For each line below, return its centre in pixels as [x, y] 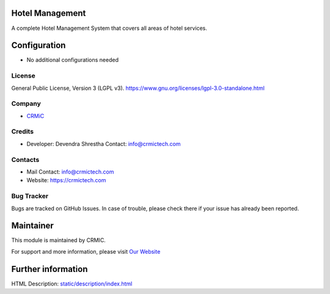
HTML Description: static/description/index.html [72, 284]
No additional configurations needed [73, 60]
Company [26, 104]
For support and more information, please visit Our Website [86, 251]
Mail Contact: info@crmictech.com [70, 172]
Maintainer [33, 226]
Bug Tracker [30, 196]
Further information [50, 269]
